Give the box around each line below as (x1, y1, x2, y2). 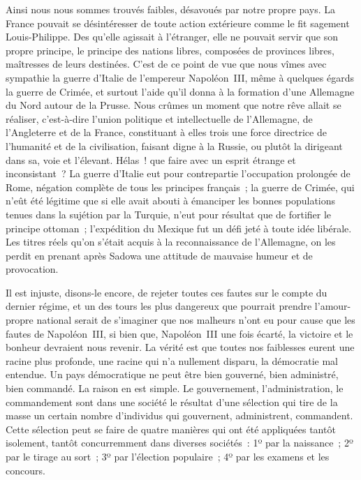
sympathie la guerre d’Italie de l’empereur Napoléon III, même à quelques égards (6, 70, 354, 84)
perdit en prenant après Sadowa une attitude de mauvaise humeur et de (6, 248, 313, 262)
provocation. (6, 262, 59, 276)
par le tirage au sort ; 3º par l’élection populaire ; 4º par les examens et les (6, 449, 330, 463)
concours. (6, 463, 45, 477)
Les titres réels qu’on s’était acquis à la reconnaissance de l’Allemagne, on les (6, 234, 336, 249)
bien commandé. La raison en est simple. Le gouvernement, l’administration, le (6, 381, 344, 396)
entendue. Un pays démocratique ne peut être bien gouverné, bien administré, (6, 367, 339, 382)
